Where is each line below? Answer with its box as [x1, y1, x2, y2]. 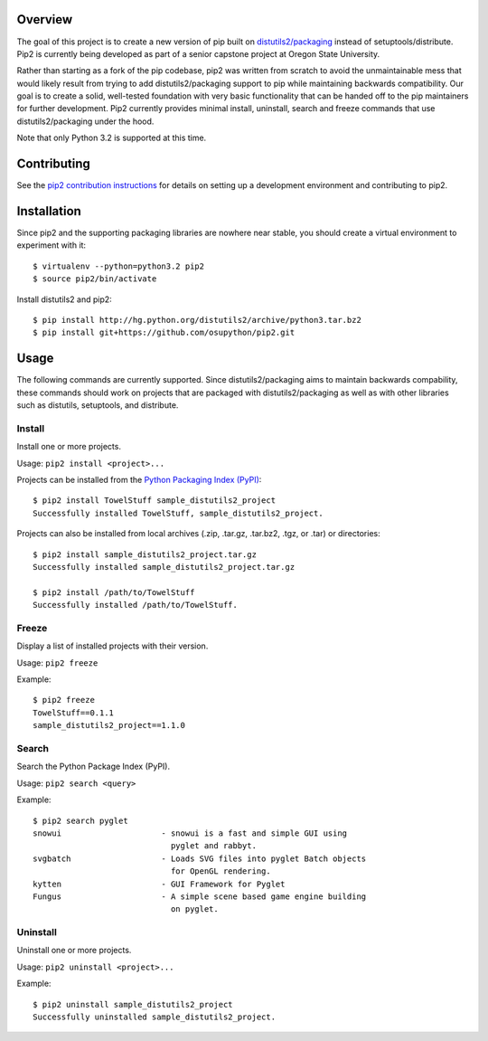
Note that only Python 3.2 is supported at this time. [16, 132, 207, 144]
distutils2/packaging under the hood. [16, 116, 155, 127]
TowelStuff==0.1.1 [33, 707, 115, 718]
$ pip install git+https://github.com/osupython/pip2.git [33, 327, 296, 338]
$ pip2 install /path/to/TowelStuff [33, 587, 195, 597]
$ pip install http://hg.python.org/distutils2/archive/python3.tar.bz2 [33, 315, 361, 326]
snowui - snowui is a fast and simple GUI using [33, 828, 348, 838]
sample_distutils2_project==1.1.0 [33, 720, 185, 731]
